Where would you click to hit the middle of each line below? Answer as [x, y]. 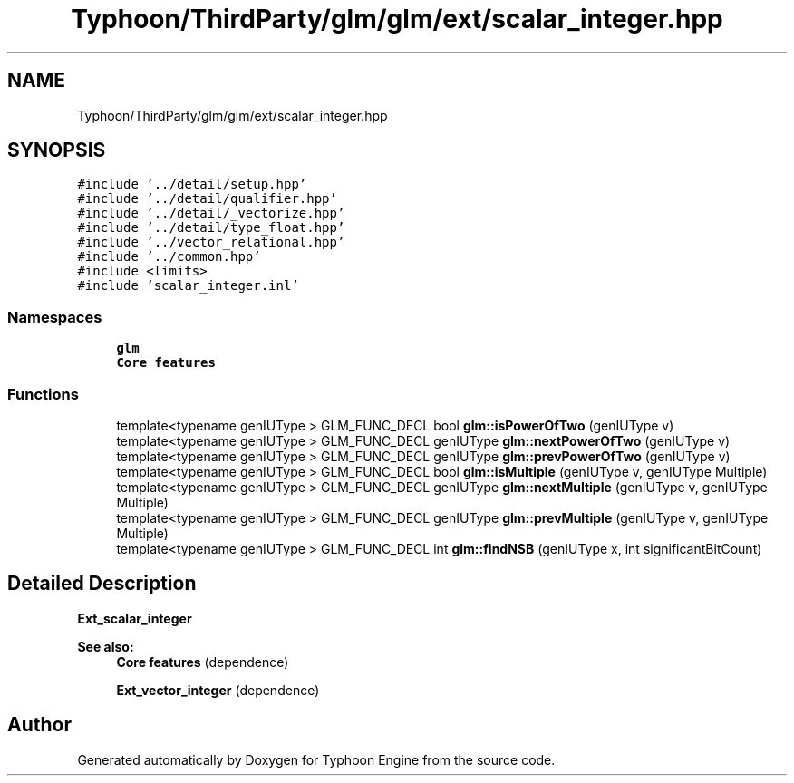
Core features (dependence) [203, 662]
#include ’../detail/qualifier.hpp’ [207, 199]
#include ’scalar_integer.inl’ [188, 286]
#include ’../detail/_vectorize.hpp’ [211, 213]
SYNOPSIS [57, 150]
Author [39, 725]
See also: [106, 646]
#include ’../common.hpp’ [169, 257]
